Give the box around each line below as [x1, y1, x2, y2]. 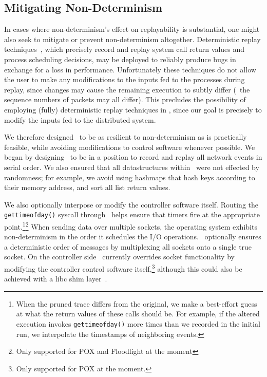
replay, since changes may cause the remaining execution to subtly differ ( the [4, 84, 250, 95]
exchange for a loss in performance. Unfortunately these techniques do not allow [4, 64, 256, 74]
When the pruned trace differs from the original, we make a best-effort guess [16, 298, 257, 309]
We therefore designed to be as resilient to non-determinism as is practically [4, 131, 247, 142]
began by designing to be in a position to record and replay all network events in [4, 152, 262, 162]
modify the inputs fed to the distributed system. [4, 114, 156, 125]
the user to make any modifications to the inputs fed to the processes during [4, 74, 245, 85]
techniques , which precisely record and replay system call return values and [4, 44, 245, 54]
